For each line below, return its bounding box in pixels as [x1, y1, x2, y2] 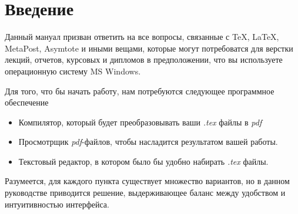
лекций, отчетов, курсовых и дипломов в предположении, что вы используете [5, 53, 283, 66]
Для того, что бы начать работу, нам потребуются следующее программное [5, 84, 274, 97]
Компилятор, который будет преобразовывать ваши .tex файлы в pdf [18, 116, 262, 128]
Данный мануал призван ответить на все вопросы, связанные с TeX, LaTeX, [5, 30, 279, 43]
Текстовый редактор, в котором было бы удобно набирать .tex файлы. [18, 155, 269, 167]
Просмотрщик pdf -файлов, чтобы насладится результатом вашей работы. [18, 135, 278, 148]
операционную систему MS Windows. [5, 64, 141, 77]
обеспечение [5, 96, 49, 108]
